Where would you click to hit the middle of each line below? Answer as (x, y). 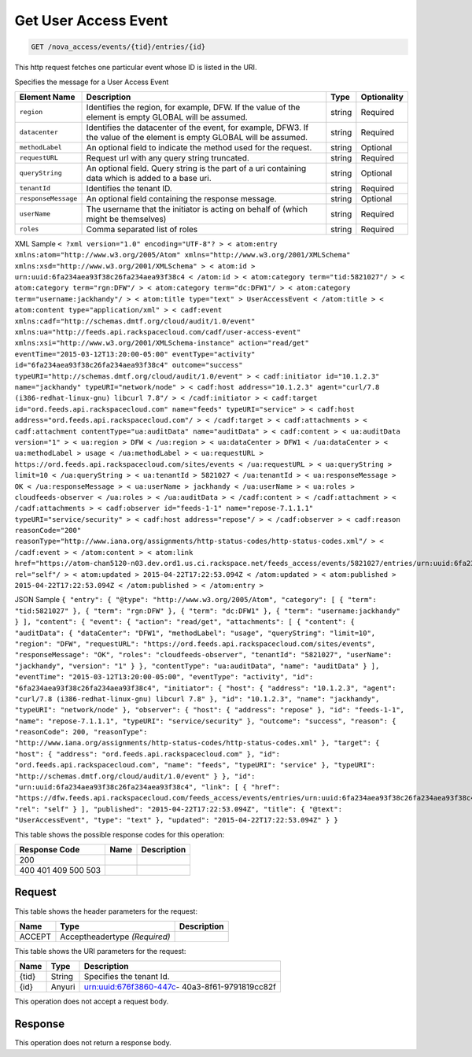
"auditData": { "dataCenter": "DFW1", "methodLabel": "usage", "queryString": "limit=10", (195, 633)
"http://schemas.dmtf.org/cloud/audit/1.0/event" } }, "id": (135, 776)
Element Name (47, 97)
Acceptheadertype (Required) (115, 937)
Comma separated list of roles (142, 229)
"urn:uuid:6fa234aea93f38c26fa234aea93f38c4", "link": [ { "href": (147, 787)
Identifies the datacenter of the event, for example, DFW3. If (197, 128)
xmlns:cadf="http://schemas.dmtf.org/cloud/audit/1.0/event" (135, 321)
